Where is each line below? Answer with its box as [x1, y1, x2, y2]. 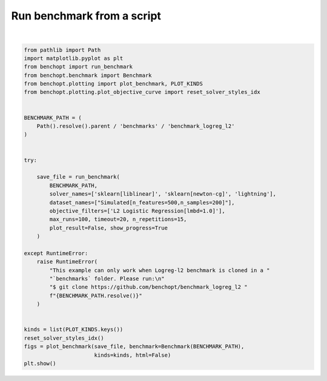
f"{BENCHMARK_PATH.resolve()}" [49, 292, 142, 299]
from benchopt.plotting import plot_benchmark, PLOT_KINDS [24, 81, 203, 87]
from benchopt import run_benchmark [24, 64, 133, 70]
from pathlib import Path [24, 46, 101, 53]
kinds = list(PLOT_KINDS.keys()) [24, 326, 124, 333]
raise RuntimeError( [36, 258, 98, 265]
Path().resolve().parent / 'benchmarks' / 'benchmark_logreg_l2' [36, 123, 235, 130]
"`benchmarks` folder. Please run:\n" [49, 276, 165, 282]
